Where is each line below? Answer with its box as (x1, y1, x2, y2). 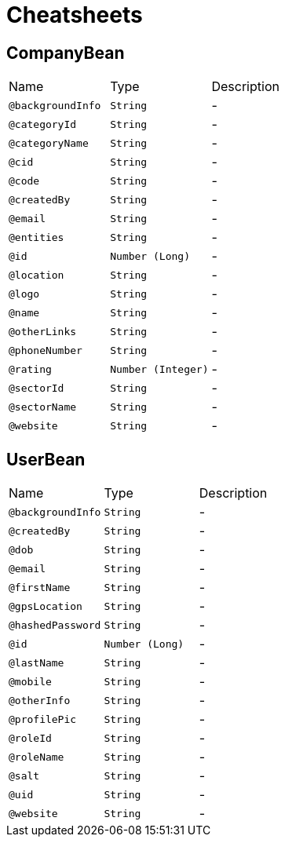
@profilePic (9, 713, 77, 725)
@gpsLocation (9, 600, 82, 612)
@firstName (9, 581, 71, 593)
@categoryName (9, 137, 89, 149)
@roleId (9, 732, 52, 744)
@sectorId (9, 381, 64, 394)
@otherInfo (9, 694, 71, 706)
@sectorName (9, 400, 77, 413)
